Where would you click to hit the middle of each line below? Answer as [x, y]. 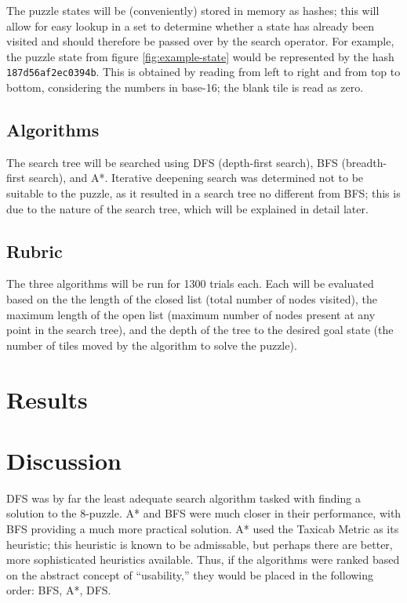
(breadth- [364, 162]
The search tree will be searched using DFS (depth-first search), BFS [172, 162]
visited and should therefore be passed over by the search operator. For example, [200, 41]
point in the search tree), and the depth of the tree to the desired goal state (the [200, 330]
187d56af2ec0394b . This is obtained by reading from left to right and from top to [203, 72]
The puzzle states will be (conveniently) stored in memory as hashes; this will [193, 10]
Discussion [64, 460]
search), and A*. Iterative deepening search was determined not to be [196, 178]
